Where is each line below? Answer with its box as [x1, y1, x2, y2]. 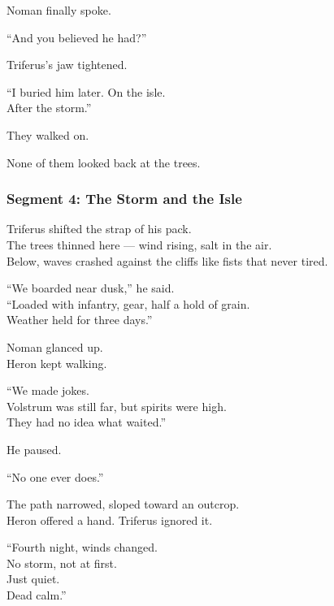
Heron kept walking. [7, 354, 107, 371]
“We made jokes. [7, 382, 89, 399]
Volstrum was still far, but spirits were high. [7, 397, 227, 414]
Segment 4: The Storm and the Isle [7, 188, 242, 209]
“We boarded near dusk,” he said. [7, 279, 175, 297]
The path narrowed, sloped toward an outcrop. [7, 496, 240, 513]
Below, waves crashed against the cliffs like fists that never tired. [7, 252, 328, 269]
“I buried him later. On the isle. [7, 83, 166, 100]
